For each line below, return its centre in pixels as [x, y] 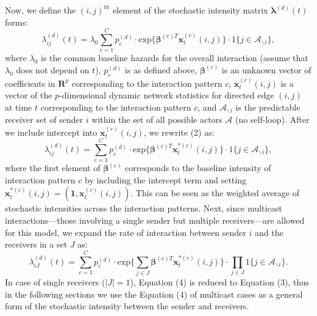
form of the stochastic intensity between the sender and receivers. [127, 306]
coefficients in [30, 83]
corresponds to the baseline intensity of [198, 168]
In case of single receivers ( [55, 281]
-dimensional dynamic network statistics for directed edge [167, 95]
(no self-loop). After [272, 119]
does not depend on [53, 69]
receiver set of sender [44, 119]
